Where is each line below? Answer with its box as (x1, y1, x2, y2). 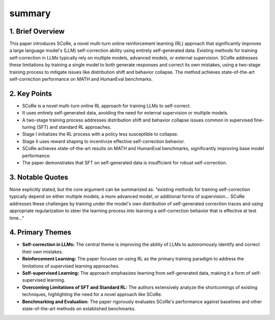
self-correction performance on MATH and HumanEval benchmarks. (9, 76, 153, 82)
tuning (22, 124, 36, 130)
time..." (9, 215, 24, 221)
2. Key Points (9, 89, 52, 98)
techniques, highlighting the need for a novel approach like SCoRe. (22, 292, 162, 298)
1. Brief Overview (9, 27, 65, 36)
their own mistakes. (22, 248, 63, 254)
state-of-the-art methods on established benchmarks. (22, 305, 136, 311)
